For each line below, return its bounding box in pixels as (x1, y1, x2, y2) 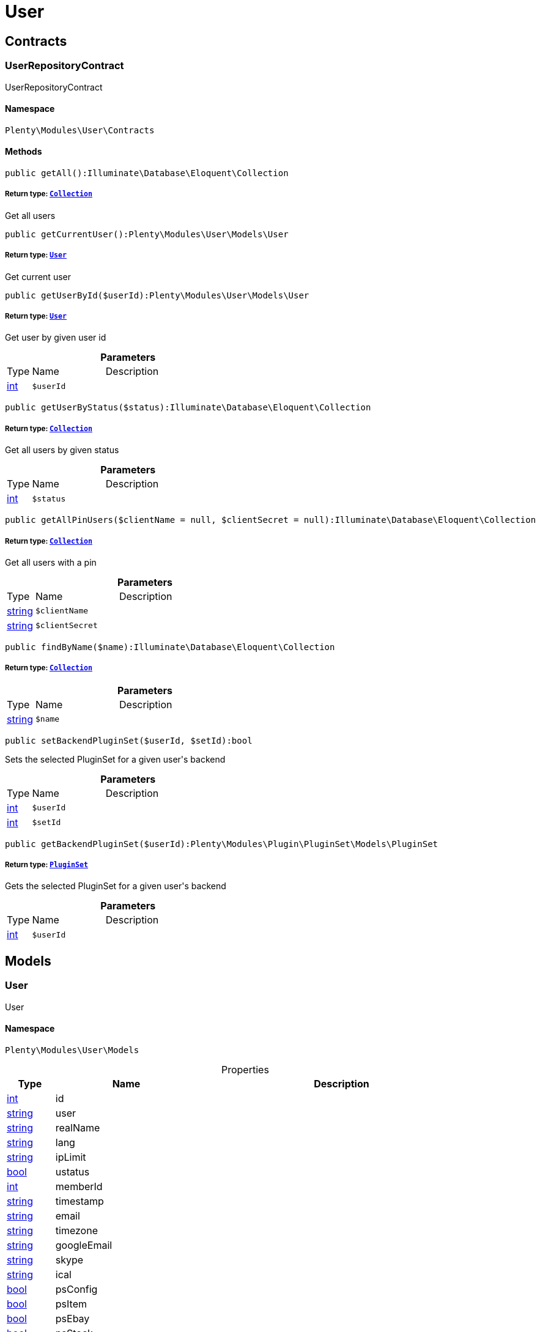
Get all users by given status (5, 445, 119, 456)
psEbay (55, 1312, 90, 1325)
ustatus (55, 1165, 90, 1178)
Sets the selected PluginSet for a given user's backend (5, 753, 226, 764)
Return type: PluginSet (5, 860, 88, 870)
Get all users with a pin (5, 557, 97, 568)
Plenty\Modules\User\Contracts (5, 125, 155, 135)
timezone (55, 1224, 98, 1237)
